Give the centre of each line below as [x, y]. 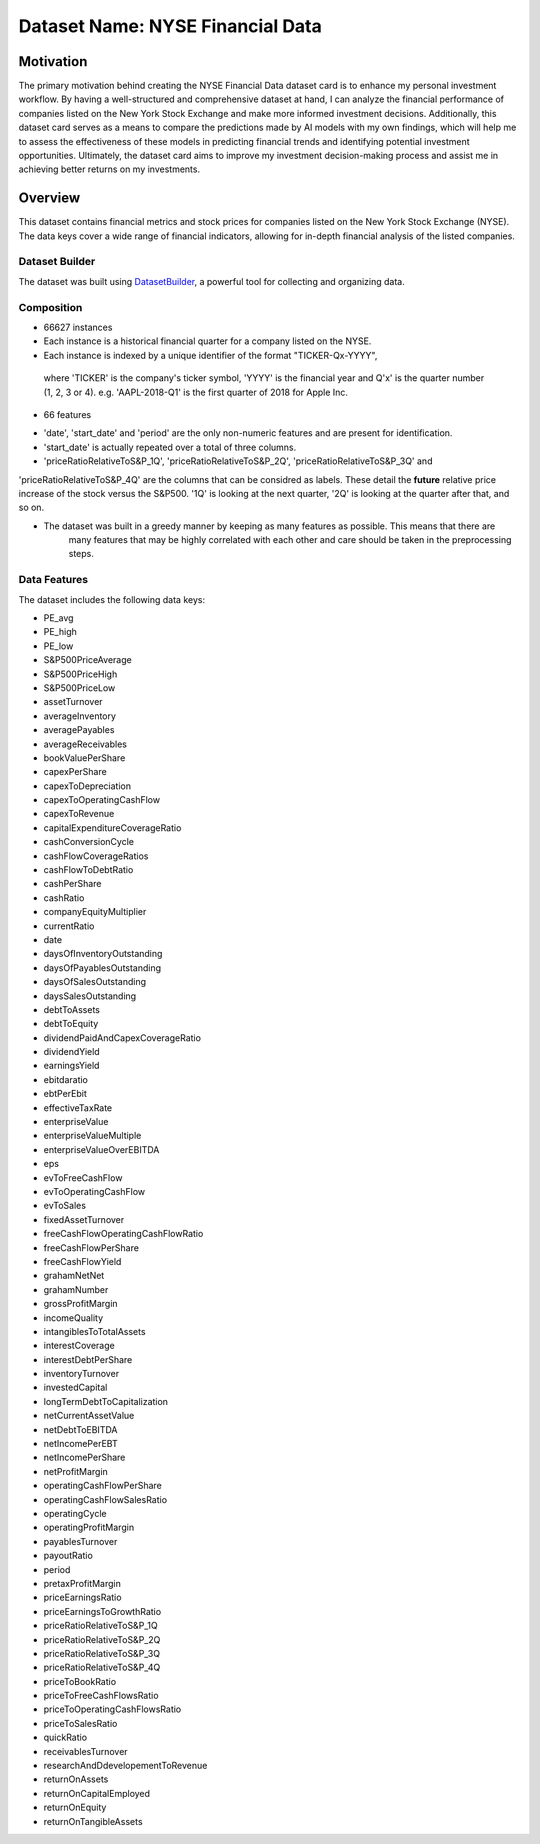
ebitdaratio [66, 1079]
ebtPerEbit [65, 1094]
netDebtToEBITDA [80, 1429]
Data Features [53, 580]
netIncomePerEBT [81, 1444]
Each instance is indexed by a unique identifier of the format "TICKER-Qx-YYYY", [210, 355]
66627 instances [78, 327]
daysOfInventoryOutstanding [103, 954]
